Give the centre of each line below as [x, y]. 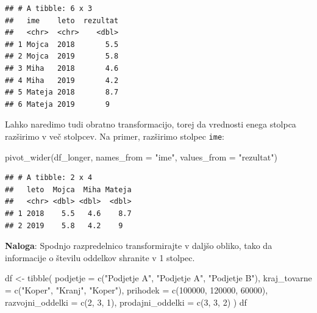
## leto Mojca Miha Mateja [68, 189]
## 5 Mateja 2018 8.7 [62, 92]
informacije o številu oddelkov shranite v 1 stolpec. [100, 257]
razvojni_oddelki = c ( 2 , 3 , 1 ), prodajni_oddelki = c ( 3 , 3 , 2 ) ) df [126, 302]
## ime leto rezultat [62, 20]
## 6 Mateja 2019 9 [57, 104]
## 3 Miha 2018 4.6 [62, 68]
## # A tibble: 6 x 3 [49, 9]
